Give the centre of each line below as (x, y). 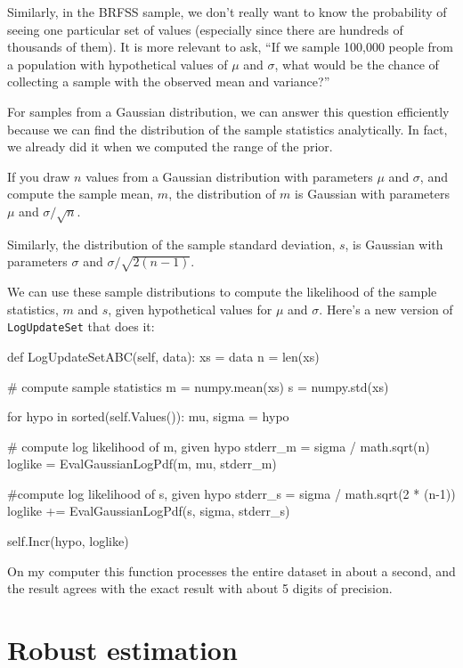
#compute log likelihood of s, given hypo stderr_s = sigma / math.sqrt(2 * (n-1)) (231, 493)
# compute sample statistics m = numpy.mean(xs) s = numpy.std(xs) (198, 386)
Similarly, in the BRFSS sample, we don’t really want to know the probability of (227, 12)
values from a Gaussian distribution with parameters (229, 176)
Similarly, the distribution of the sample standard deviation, (171, 244)
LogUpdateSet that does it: (81, 326)
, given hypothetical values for (190, 309)
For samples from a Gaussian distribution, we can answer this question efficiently (228, 111)
